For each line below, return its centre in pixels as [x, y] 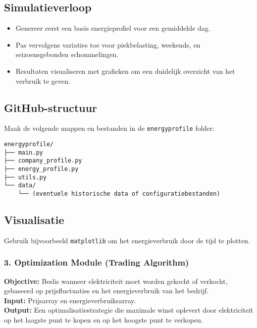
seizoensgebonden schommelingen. [67, 54]
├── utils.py [25, 177]
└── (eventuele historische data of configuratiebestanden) [119, 193]
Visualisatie [34, 220]
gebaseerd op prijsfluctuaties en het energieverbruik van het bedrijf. [106, 291]
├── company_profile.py [43, 161]
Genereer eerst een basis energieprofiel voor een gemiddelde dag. [113, 28]
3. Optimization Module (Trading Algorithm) [97, 262]
